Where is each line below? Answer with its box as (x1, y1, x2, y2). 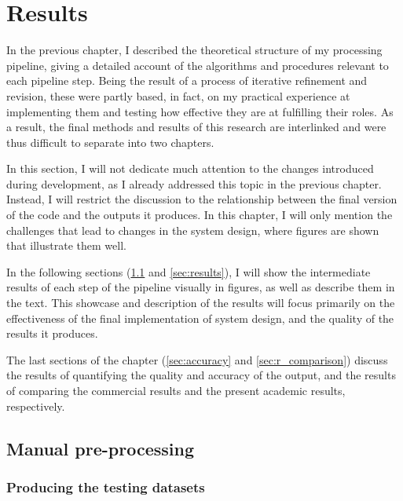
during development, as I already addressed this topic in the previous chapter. (6, 175, 382, 192)
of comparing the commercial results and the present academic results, (6, 382, 346, 398)
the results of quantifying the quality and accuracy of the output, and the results (6, 367, 396, 383)
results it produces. (6, 325, 98, 342)
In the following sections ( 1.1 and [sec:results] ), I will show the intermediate (6, 263, 371, 280)
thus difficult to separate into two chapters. (6, 133, 214, 150)
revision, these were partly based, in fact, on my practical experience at (6, 87, 350, 104)
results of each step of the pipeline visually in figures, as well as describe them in (6, 279, 395, 295)
